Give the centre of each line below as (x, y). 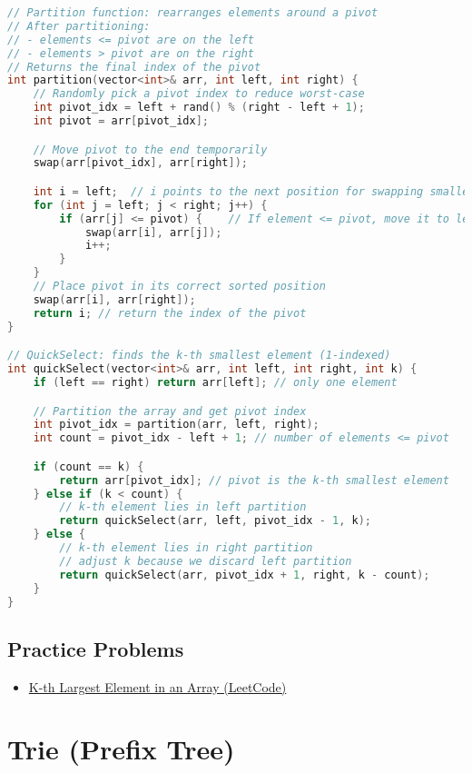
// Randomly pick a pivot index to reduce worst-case (199, 94)
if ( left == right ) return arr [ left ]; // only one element (215, 382)
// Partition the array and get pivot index (170, 411)
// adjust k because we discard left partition (206, 561)
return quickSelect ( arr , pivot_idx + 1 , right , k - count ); (245, 575)
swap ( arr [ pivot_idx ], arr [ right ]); (140, 163)
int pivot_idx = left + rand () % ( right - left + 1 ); (199, 108)
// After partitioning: (79, 26)
